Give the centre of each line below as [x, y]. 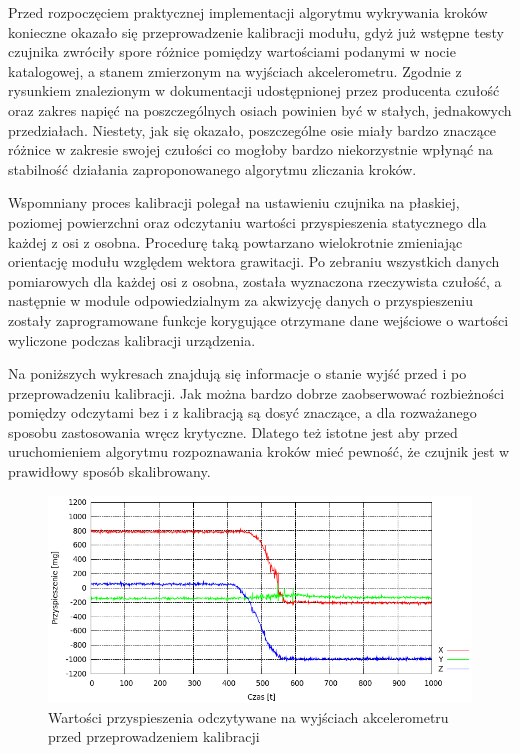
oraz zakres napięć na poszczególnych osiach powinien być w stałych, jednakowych [260, 109]
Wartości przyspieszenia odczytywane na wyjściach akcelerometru [248, 716]
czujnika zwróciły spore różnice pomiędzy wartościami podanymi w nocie [232, 51]
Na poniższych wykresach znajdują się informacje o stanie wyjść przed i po [237, 373]
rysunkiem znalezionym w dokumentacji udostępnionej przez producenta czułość [254, 90]
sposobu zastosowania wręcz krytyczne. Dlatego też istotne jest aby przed [233, 431]
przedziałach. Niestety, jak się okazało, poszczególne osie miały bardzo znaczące [252, 129]
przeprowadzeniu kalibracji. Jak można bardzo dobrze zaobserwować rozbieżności [256, 392]
